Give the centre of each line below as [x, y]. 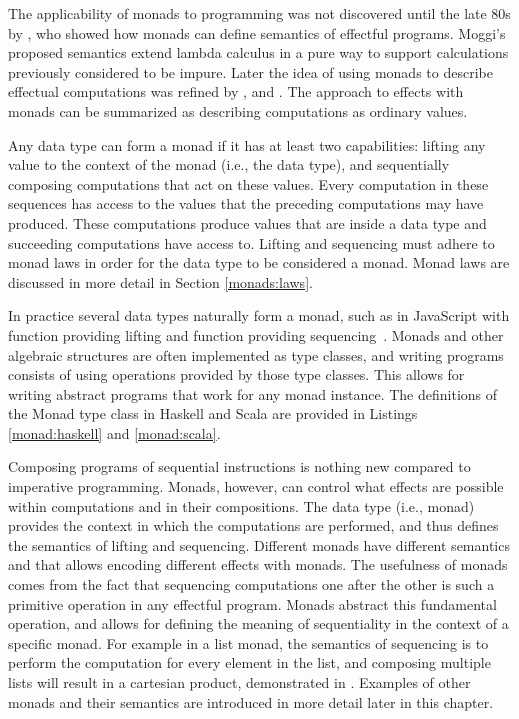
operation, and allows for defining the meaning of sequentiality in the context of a [258, 623]
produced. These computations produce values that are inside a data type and [247, 222]
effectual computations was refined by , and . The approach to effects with [236, 91]
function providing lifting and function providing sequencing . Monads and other [256, 334]
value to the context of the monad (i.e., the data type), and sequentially [229, 164]
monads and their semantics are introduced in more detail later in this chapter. [251, 701]
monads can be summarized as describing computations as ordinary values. [238, 110]
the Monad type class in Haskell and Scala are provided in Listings [213, 413]
